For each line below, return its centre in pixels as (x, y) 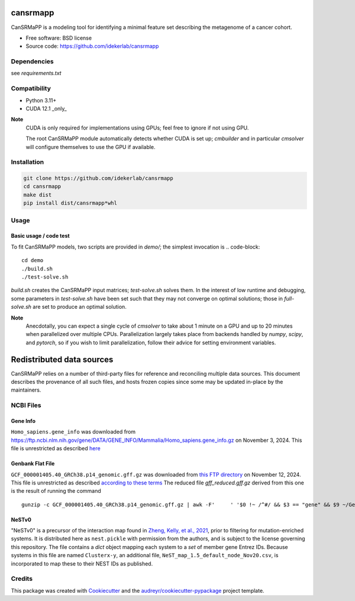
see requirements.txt (36, 73)
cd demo (33, 261)
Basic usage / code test (41, 236)
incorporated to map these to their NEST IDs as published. (82, 563)
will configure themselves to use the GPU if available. (91, 147)
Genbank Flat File (33, 464)
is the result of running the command (56, 491)
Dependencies (33, 62)
